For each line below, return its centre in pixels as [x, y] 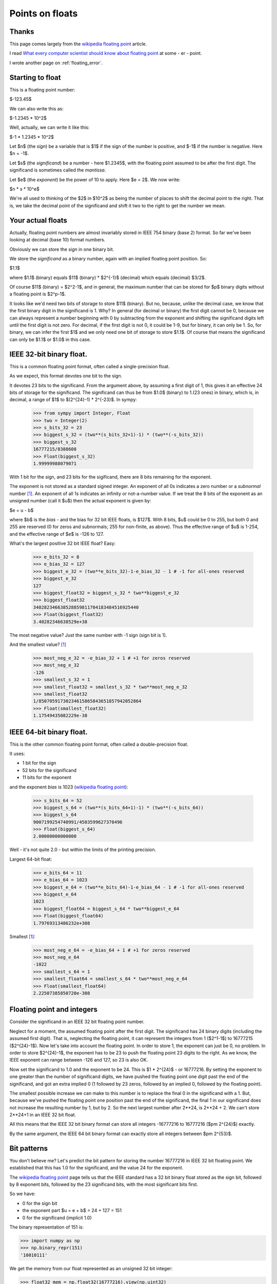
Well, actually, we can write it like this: [50, 127]
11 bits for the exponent [47, 778]
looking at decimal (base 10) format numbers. [57, 240]
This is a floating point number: [42, 89]
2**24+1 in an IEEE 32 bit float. [43, 1115]
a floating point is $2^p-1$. [38, 294]
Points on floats [44, 13]
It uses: [17, 753]
